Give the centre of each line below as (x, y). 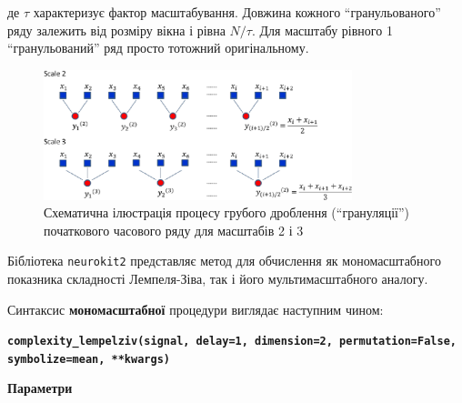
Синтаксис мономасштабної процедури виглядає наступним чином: (196, 309)
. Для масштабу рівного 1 (322, 30)
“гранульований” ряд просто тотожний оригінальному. (158, 48)
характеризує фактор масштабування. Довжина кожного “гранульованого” (237, 12)
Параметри (40, 388)
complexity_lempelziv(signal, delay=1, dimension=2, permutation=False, (232, 342)
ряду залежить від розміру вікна (96, 30)
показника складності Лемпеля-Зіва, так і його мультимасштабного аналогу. (218, 278)
